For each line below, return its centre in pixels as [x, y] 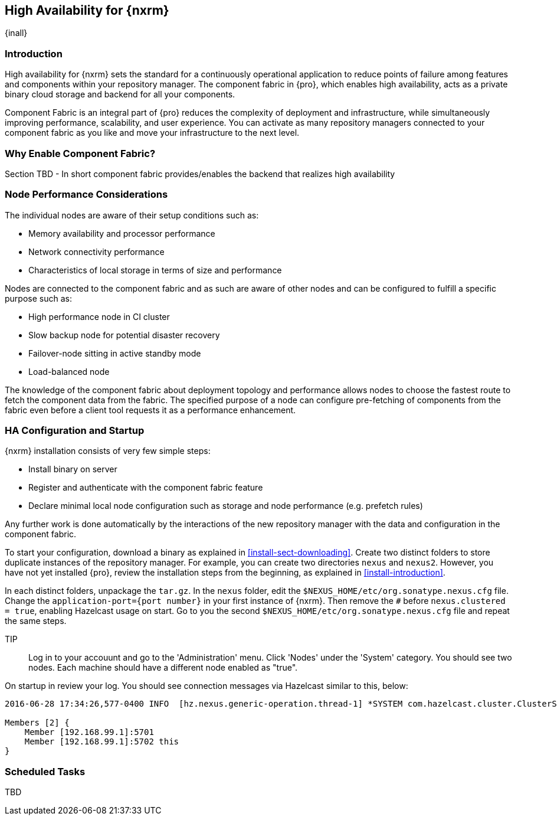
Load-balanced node [69, 371]
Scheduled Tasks [45, 771]
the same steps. [36, 621]
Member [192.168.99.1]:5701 [89, 732]
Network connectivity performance [96, 251]
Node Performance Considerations [86, 195]
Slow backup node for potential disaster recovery [124, 335]
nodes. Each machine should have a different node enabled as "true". [163, 668]
